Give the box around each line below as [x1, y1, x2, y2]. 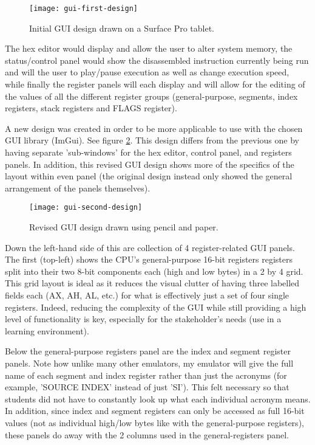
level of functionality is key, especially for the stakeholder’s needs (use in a [5, 312, 282, 325]
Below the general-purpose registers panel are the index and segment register [5, 345, 291, 357]
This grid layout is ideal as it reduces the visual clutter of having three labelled [5, 277, 300, 289]
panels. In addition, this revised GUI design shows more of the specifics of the [5, 157, 294, 170]
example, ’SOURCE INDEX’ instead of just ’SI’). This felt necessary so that [5, 381, 290, 393]
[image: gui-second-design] [29, 203, 143, 212]
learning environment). [5, 324, 89, 337]
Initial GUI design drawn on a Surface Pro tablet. [29, 21, 215, 34]
